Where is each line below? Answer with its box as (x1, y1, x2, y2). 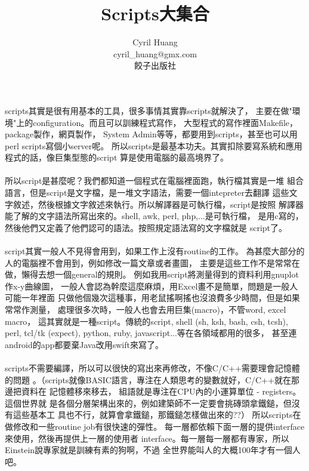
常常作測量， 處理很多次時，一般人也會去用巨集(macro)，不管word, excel (5, 303, 286, 315)
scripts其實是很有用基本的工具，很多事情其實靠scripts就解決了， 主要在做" (5, 104, 292, 116)
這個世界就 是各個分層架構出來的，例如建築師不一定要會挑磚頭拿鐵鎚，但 (5, 396, 292, 409)
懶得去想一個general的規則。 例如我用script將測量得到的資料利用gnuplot (21, 268, 299, 281)
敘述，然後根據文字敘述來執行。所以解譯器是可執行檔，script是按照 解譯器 (13, 198, 304, 210)
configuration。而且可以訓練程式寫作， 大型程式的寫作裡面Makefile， (33, 116, 298, 128)
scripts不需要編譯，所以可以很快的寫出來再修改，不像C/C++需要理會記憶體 (5, 361, 300, 374)
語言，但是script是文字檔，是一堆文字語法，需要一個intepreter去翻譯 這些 (5, 186, 289, 199)
